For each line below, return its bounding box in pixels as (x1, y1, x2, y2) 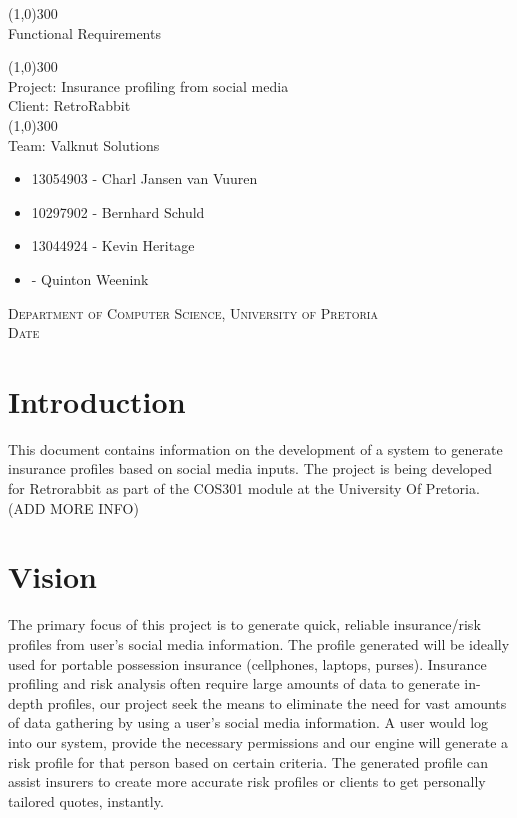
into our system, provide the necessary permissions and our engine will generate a (8, 731, 509, 752)
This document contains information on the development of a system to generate (8, 438, 503, 459)
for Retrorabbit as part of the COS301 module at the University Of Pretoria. (8, 478, 480, 499)
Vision (8, 556, 97, 597)
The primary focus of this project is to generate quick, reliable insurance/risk (8, 614, 481, 635)
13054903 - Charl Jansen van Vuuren (31, 168, 258, 189)
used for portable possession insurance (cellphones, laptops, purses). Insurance (8, 653, 487, 674)
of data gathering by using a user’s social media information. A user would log (8, 712, 489, 733)
